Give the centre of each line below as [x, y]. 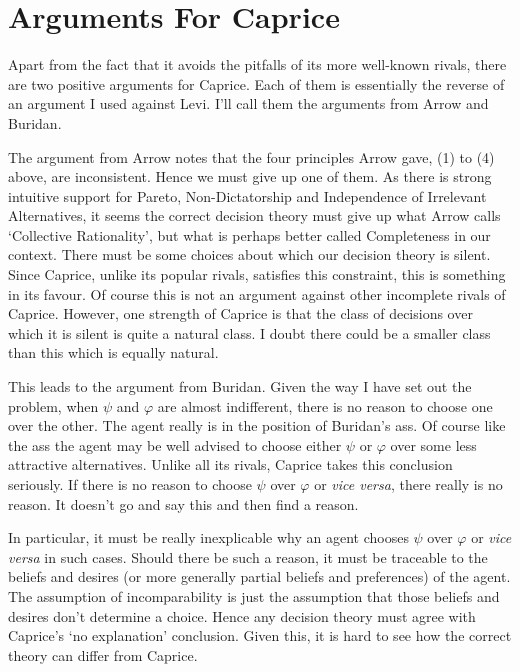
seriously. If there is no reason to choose [130, 484]
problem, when [53, 405]
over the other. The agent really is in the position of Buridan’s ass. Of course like [257, 425]
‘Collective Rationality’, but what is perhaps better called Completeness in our [249, 234]
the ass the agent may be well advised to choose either [175, 444]
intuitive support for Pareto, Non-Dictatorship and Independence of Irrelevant [247, 195]
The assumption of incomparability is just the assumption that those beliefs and [254, 595]
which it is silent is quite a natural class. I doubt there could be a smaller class [249, 332]
